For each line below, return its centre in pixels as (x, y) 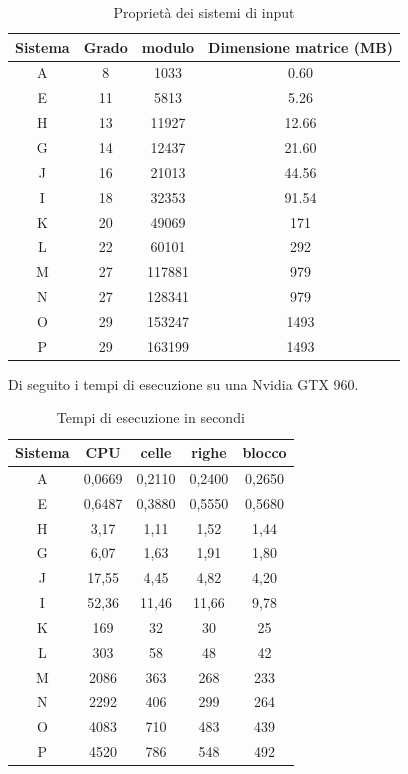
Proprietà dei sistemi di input (204, 12)
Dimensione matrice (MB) (300, 46)
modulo (168, 46)
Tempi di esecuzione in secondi (150, 417)
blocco (264, 452)
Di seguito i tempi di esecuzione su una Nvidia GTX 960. (183, 383)
